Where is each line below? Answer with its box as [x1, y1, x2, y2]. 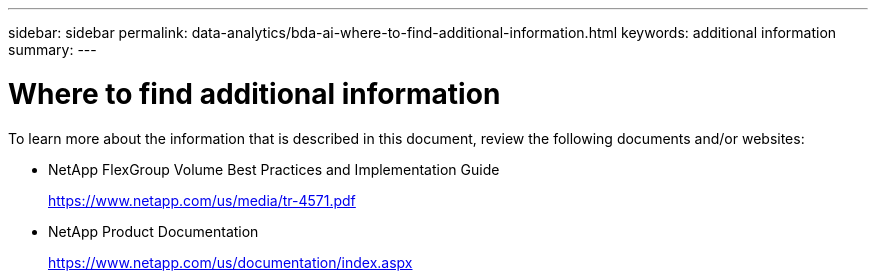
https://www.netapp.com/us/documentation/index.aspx [48, 253, 413, 271]
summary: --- [8, 41, 97, 58]
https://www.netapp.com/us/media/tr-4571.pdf [48, 191, 356, 209]
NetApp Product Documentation [48, 222, 259, 240]
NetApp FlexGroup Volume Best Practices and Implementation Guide [48, 160, 500, 178]
